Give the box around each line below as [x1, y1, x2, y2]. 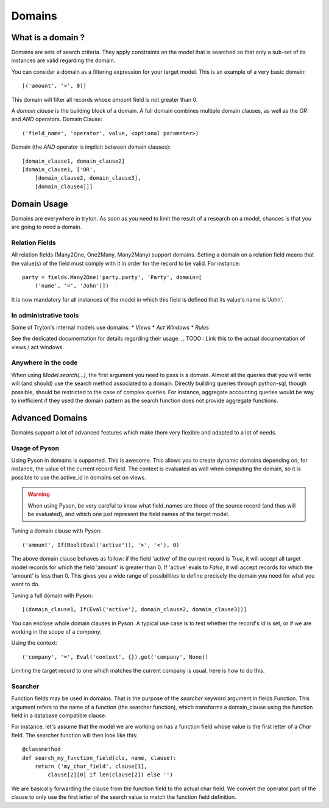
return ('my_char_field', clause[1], [34, 762, 147, 770]
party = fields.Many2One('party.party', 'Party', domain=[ [22, 274, 202, 280]
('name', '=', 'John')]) [34, 282, 109, 289]
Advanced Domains [11, 413, 88, 423]
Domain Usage [11, 199, 68, 209]
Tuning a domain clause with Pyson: [11, 527, 102, 534]
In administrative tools [11, 311, 79, 319]
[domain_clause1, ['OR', [22, 166, 96, 173]
